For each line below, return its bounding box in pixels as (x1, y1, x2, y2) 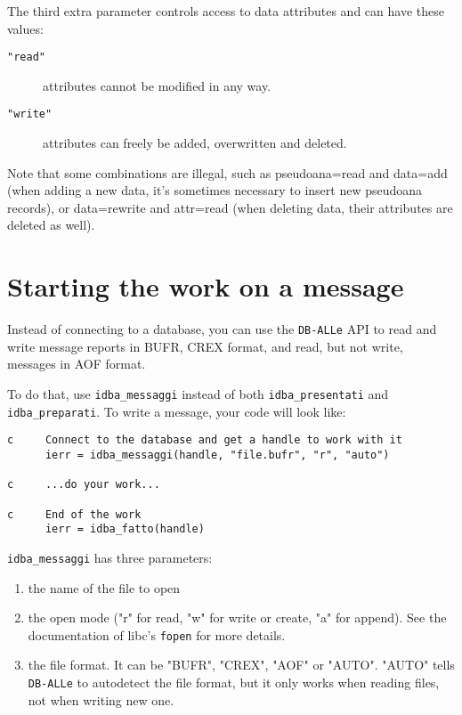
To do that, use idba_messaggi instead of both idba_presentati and (7, 385, 389, 403)
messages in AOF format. (7, 354, 146, 373)
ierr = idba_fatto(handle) (45, 523, 205, 536)
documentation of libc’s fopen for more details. (28, 625, 286, 644)
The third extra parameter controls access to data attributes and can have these (7, 2, 444, 20)
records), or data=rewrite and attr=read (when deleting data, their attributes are (7, 198, 453, 216)
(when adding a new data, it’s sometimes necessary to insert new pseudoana (7, 181, 423, 199)
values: (7, 19, 44, 37)
